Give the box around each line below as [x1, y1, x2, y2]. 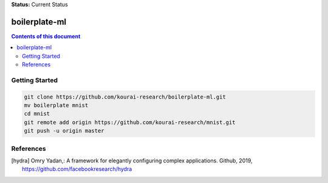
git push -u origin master [24, 128, 104, 134]
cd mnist [24, 110, 50, 117]
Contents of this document [11, 32, 81, 40]
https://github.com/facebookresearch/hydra [22, 165, 132, 173]
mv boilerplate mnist [24, 102, 89, 109]
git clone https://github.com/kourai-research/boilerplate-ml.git [24, 93, 226, 100]
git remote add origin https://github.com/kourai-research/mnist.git [24, 119, 236, 126]
